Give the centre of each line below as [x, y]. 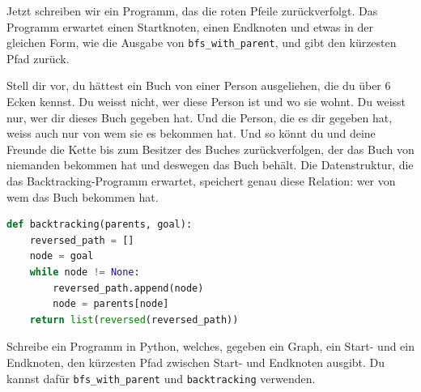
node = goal [62, 256]
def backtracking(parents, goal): [100, 225]
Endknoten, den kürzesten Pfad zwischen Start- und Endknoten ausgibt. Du [196, 362]
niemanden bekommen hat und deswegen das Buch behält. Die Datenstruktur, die [210, 165]
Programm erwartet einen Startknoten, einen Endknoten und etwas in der [190, 26]
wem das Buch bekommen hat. [83, 196]
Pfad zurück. [38, 58]
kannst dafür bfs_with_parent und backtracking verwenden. [161, 378]
